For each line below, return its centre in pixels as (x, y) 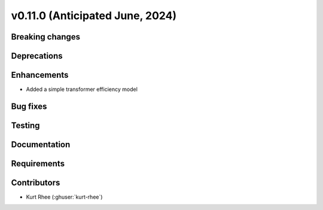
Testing (25, 125)
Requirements (38, 164)
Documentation (41, 144)
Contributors (36, 182)
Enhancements (40, 75)
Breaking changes (46, 37)
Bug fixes (29, 106)
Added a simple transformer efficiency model (82, 89)
